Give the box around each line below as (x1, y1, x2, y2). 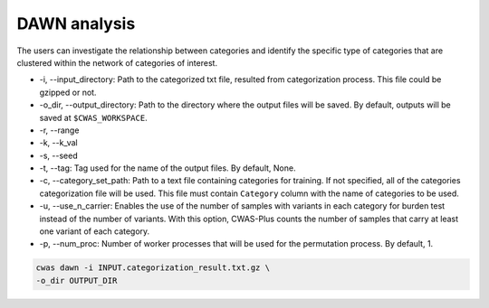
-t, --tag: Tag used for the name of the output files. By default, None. (39, 163, 296, 173)
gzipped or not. (39, 87, 97, 98)
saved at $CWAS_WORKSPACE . (39, 112, 149, 123)
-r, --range (39, 125, 80, 135)
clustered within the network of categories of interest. (16, 57, 217, 68)
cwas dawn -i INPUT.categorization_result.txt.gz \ (35, 263, 271, 273)
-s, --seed (39, 150, 78, 161)
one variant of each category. (39, 226, 150, 237)
